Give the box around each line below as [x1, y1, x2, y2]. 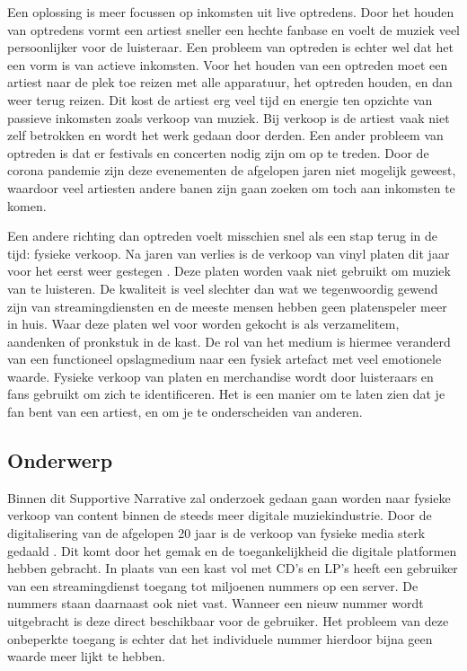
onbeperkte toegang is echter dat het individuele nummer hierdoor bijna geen [7, 629, 433, 648]
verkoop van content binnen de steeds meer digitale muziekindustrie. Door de [7, 506, 432, 525]
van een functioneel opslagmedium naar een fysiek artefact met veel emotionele [7, 349, 442, 368]
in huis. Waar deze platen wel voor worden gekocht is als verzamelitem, [7, 314, 400, 333]
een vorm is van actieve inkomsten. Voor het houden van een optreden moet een [7, 55, 448, 74]
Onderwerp [7, 446, 113, 474]
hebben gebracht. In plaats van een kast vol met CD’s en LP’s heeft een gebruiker [7, 559, 458, 578]
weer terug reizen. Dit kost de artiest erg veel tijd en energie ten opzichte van [7, 90, 433, 109]
